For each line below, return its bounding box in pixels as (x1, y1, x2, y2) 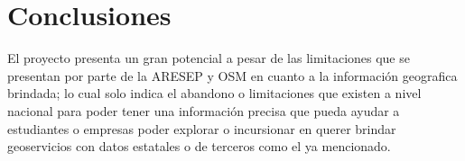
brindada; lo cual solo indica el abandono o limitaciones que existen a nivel (7, 84, 422, 103)
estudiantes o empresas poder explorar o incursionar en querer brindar (7, 119, 396, 138)
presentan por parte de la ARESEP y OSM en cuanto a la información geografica (7, 66, 458, 85)
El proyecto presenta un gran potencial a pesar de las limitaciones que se (7, 49, 410, 67)
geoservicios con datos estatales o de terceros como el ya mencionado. (7, 137, 391, 156)
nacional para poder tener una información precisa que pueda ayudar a (7, 101, 400, 120)
